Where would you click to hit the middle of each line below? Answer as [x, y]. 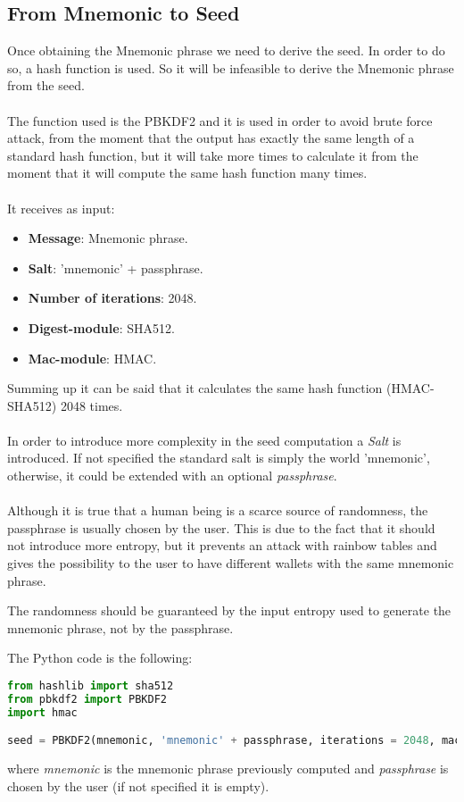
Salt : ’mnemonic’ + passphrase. [116, 267]
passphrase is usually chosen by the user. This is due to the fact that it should [221, 527]
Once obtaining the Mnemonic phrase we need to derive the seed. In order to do [226, 50]
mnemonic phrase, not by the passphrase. [120, 627]
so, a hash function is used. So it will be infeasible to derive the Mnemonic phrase [231, 67]
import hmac [42, 712]
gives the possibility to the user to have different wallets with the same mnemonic [231, 563]
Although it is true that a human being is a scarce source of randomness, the [218, 510]
